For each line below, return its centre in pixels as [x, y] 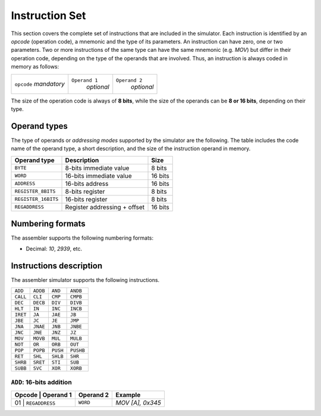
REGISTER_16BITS [37, 199]
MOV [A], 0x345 [139, 402]
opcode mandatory [40, 84]
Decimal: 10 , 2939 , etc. [54, 249]
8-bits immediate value [97, 168]
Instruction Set [48, 15]
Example [128, 395]
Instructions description [57, 266]
